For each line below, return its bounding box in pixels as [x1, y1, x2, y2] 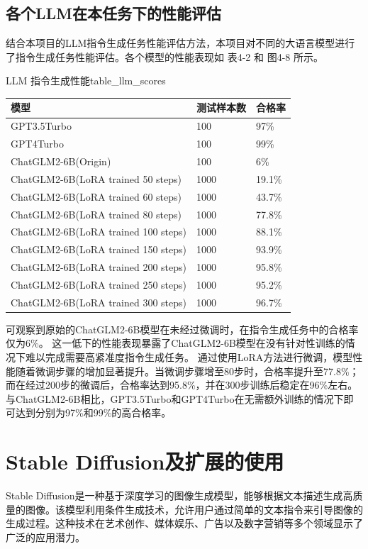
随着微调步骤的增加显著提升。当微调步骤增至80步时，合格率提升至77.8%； [15, 363, 359, 378]
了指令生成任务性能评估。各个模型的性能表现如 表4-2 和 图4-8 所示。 [6, 49, 323, 64]
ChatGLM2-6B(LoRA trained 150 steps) [11, 242, 187, 257]
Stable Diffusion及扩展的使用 [6, 447, 284, 476]
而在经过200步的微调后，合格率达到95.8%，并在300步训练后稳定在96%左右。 [6, 377, 358, 392]
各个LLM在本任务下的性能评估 [6, 2, 221, 24]
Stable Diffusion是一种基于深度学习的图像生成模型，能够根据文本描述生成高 [6, 488, 353, 503]
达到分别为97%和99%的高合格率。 [15, 405, 172, 420]
